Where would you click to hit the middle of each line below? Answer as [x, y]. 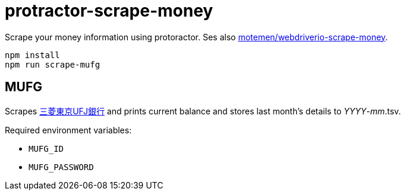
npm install [32, 55]
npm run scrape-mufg [53, 64]
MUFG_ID [46, 148]
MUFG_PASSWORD [61, 167]
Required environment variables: [68, 130]
